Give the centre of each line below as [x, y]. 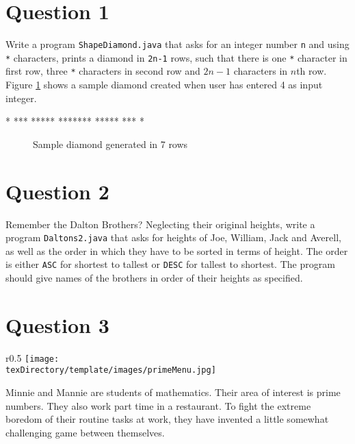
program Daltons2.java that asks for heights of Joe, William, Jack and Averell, [173, 237]
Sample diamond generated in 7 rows [110, 144]
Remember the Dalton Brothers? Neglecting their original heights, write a [160, 224]
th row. [312, 71]
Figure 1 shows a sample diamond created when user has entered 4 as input [164, 85]
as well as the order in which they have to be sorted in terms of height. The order [177, 250]
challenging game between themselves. [85, 432]
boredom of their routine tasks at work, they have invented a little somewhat [167, 419]
